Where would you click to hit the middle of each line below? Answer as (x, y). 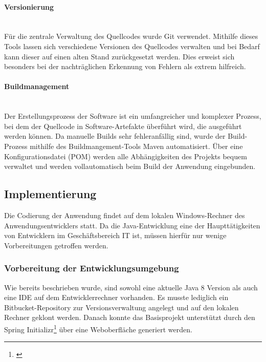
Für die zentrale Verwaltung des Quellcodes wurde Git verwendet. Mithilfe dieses (131, 36)
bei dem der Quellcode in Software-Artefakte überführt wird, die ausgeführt (123, 126)
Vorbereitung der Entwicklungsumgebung (92, 268)
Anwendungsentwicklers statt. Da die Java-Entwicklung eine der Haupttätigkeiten (132, 225)
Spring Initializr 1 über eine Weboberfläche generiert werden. (98, 328)
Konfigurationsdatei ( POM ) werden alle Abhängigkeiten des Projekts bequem (126, 156)
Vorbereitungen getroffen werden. (56, 245)
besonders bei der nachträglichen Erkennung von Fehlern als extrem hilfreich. (125, 66)
